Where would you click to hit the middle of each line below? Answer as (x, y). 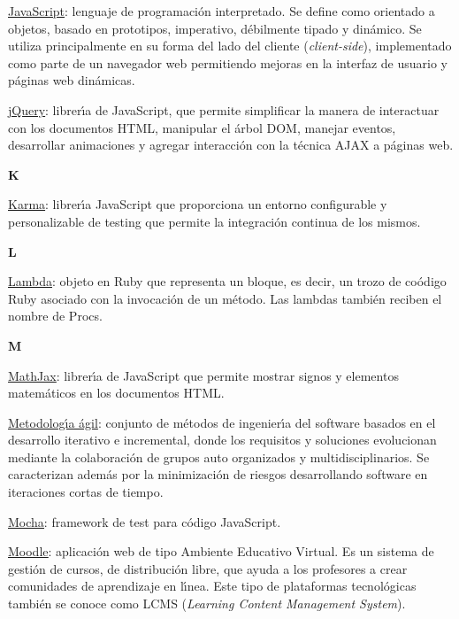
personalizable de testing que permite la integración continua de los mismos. (214, 221)
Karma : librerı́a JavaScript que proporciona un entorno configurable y (198, 204)
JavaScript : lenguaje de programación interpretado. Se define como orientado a (222, 11)
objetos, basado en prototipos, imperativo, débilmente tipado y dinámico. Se (215, 28)
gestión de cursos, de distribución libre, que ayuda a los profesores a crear (208, 568)
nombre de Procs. (55, 316)
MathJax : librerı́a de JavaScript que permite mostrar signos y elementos (203, 375)
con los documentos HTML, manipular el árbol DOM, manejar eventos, (202, 127)
